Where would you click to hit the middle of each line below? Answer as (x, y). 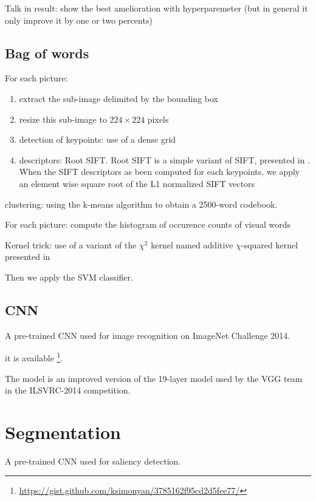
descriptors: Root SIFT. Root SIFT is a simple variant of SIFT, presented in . (165, 159)
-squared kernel (270, 244)
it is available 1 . (34, 357)
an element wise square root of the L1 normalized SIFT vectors (137, 183)
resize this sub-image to (63, 119)
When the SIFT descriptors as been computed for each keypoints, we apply (160, 172)
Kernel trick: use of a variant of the (71, 244)
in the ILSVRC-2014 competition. (68, 390)
